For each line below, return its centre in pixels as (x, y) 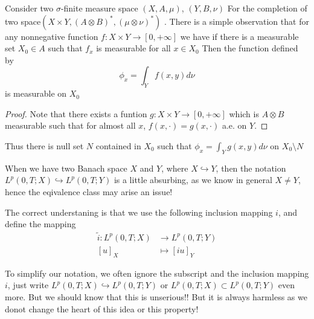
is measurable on (36, 93)
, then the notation (251, 168)
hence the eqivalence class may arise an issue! (89, 191)
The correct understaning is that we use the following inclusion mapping (139, 212)
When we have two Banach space (66, 168)
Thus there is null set (44, 145)
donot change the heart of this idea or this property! (102, 308)
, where (175, 168)
